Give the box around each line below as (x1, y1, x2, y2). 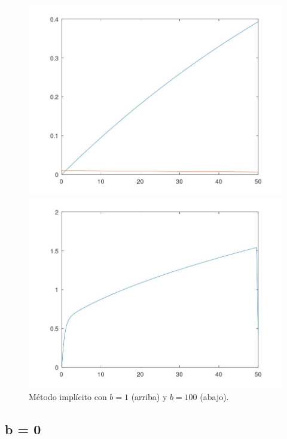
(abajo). (200, 390, 229, 402)
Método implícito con (29, 390, 107, 402)
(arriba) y (131, 390, 167, 402)
